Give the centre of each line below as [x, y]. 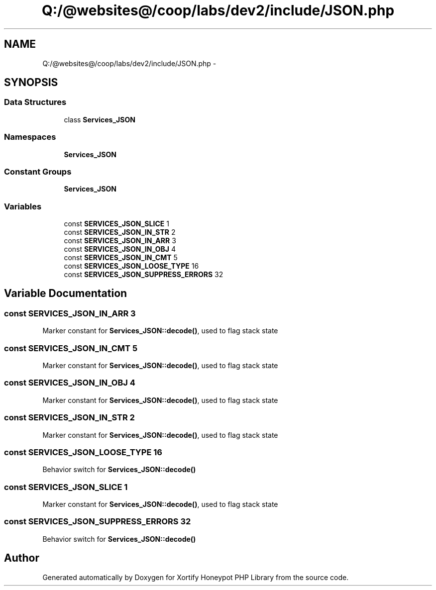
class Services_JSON [100, 119]
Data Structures [35, 102]
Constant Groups [38, 171]
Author [22, 558]
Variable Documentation [66, 294]
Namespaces [30, 137]
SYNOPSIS [31, 83]
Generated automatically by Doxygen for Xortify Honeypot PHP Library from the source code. [196, 577]
